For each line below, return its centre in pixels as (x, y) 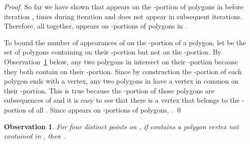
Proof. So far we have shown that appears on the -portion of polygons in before (124, 6)
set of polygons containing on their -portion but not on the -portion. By (113, 52)
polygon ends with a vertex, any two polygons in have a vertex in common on (121, 81)
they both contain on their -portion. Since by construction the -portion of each (123, 71)
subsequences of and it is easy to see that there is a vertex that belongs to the (122, 100)
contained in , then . (35, 136)
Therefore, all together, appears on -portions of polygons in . (96, 26)
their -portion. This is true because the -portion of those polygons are (109, 90)
